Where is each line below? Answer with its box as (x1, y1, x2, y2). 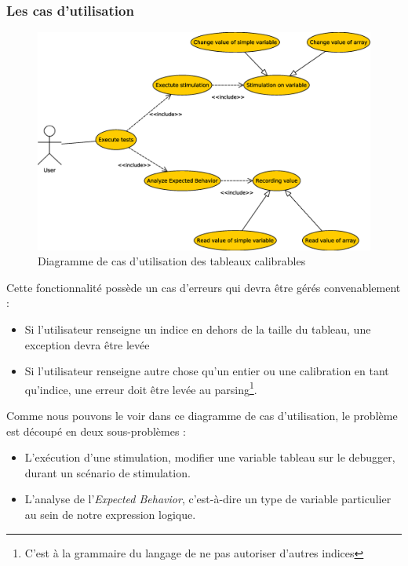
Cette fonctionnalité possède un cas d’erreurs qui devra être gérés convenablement (6, 279, 401, 295)
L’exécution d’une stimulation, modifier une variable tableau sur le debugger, (24, 449, 395, 466)
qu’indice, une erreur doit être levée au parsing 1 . (24, 378, 257, 397)
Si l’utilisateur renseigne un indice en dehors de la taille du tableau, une (24, 321, 371, 338)
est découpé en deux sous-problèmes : (6, 422, 186, 439)
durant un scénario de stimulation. (24, 464, 191, 480)
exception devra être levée (24, 336, 150, 352)
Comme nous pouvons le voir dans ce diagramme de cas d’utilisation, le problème (6, 407, 398, 424)
